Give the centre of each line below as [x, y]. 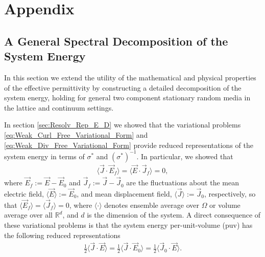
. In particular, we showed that [185, 156]
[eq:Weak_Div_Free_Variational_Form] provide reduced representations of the [129, 145]
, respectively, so [230, 193]
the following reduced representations [62, 235]
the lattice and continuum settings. [59, 107]
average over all [28, 215]
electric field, [24, 193]
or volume [225, 205]
